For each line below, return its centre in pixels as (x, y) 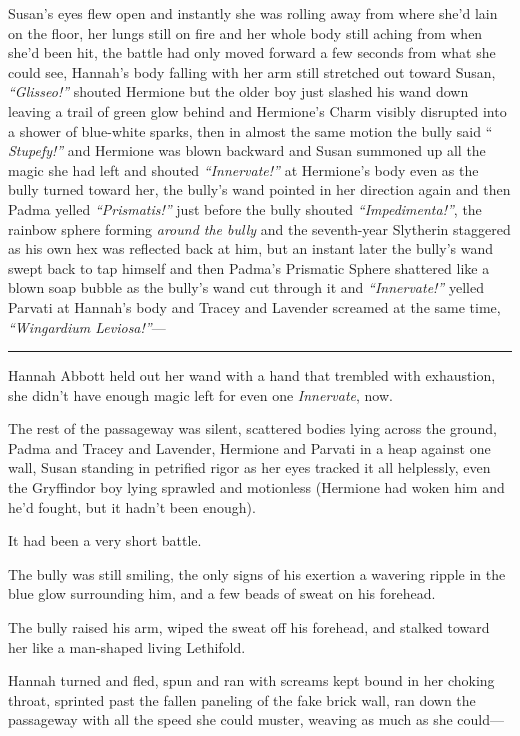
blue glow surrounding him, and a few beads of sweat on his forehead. (222, 593)
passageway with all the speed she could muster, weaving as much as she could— (256, 719)
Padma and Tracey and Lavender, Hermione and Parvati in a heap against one (249, 447)
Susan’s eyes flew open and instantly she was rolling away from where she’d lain (253, 13)
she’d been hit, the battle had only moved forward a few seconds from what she (252, 52)
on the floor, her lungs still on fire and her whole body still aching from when (245, 32)
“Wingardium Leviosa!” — (87, 326)
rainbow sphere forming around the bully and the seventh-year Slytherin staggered (259, 228)
